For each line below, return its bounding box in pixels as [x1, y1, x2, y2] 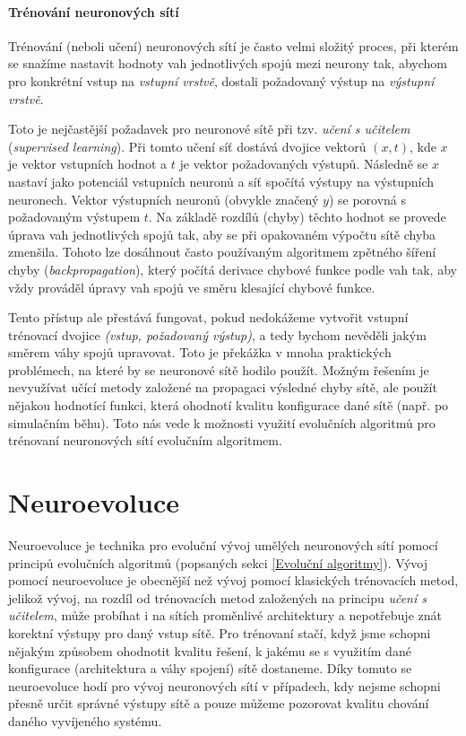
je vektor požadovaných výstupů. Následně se [179, 154, 428, 173]
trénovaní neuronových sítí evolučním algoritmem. [8, 431, 282, 450]
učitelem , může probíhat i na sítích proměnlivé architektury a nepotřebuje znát [8, 606, 442, 625]
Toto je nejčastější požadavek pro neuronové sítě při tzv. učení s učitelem [8, 119, 410, 138]
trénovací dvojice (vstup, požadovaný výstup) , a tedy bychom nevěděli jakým [8, 325, 427, 344]
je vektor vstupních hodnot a [8, 154, 168, 173]
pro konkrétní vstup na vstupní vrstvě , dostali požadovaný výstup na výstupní [8, 71, 435, 90]
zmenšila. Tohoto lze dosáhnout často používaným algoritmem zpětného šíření [8, 242, 436, 261]
